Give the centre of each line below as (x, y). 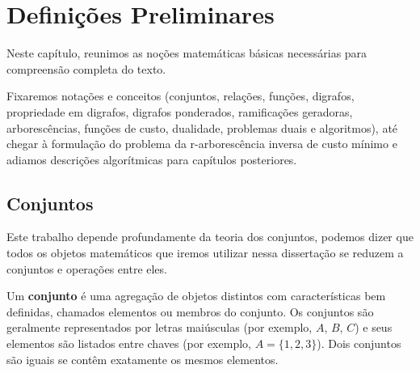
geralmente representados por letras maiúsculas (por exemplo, (160, 327)
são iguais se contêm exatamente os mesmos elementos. (143, 359)
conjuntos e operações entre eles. (87, 268)
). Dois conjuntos (359, 343)
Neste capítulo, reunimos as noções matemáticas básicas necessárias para (187, 53)
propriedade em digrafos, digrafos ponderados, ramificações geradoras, (180, 111)
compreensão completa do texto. (86, 68)
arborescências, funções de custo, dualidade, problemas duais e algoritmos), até (202, 127)
